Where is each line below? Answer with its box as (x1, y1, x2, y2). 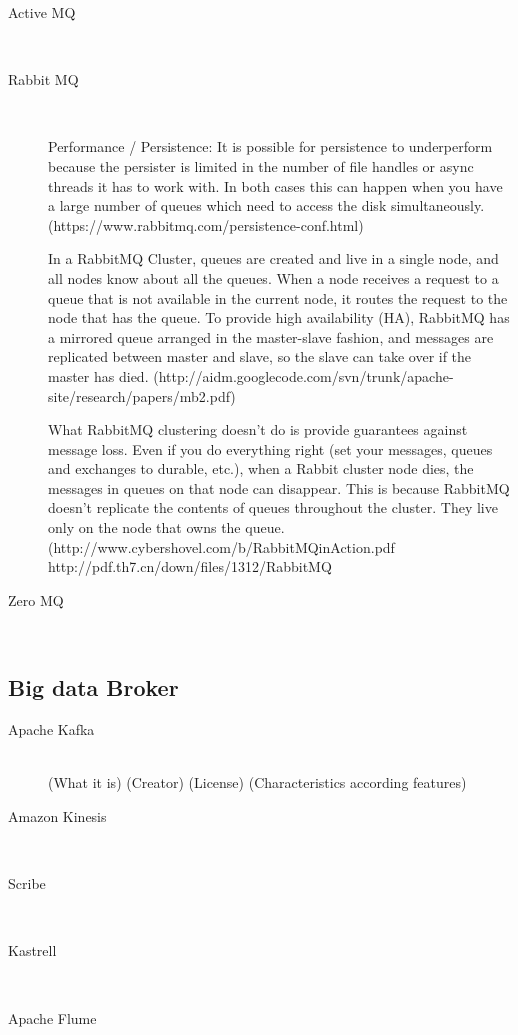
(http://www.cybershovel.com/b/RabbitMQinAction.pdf (48, 536, 395, 557)
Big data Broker (8, 672, 179, 703)
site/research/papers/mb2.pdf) (48, 385, 236, 406)
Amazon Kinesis (8, 806, 107, 827)
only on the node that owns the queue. (48, 517, 285, 538)
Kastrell (8, 940, 57, 961)
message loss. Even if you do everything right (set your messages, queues (48, 438, 493, 459)
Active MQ (8, 2, 76, 22)
